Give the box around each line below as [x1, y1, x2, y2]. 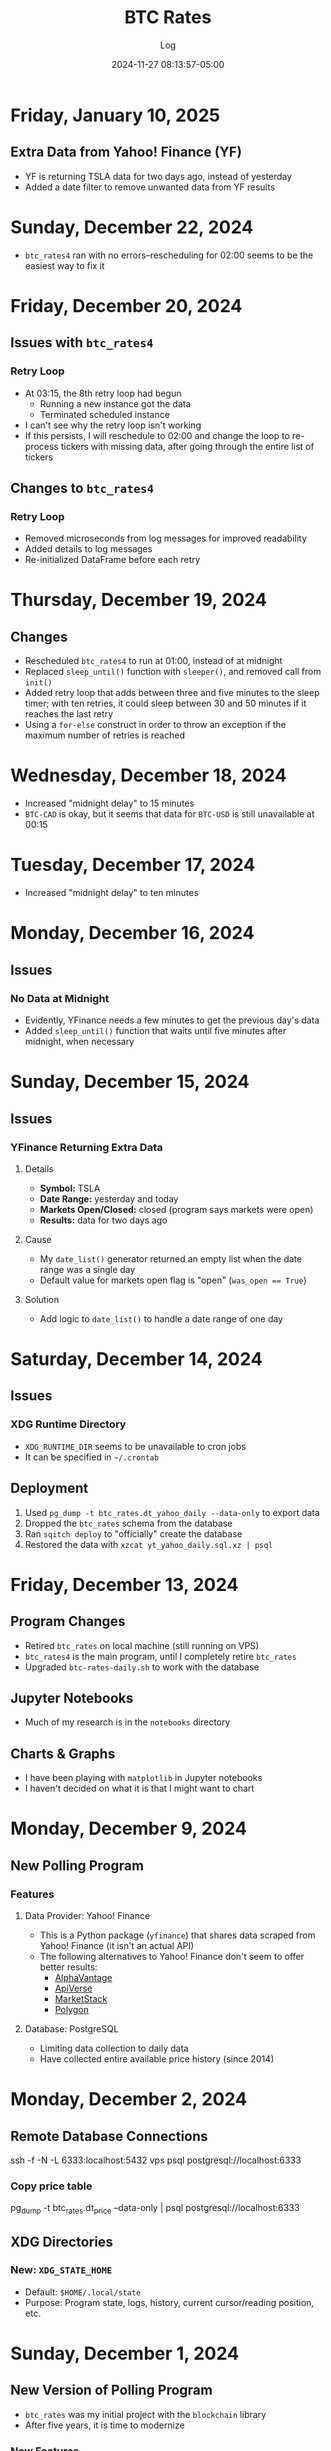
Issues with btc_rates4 [10, 334, 154, 351]
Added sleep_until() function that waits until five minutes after [24, 1025, 287, 1036]
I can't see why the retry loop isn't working [24, 419, 202, 431]
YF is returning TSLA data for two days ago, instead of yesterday [24, 170, 293, 182]
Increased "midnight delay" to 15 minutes [24, 797, 195, 810]
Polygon [54, 2004, 89, 2016]
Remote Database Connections [10, 2127, 208, 2145]
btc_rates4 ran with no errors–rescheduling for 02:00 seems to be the [24, 249, 314, 261]
